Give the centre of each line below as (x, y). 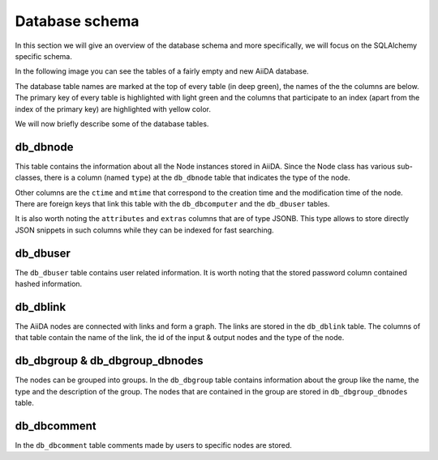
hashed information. (49, 284)
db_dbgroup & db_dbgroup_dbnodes (109, 361)
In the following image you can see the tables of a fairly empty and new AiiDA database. (162, 71)
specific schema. (44, 56)
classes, (29, 177)
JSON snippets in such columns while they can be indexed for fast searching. (145, 230)
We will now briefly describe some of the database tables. (112, 124)
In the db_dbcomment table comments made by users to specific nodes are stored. (153, 445)
